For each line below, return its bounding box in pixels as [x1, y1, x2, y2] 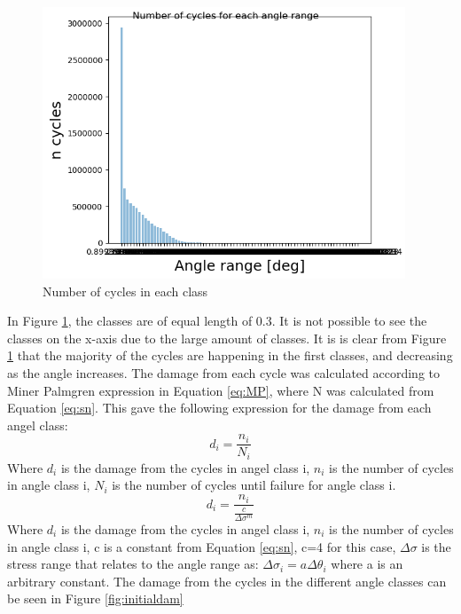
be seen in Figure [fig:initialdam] [7, 589, 184, 608]
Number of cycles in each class [43, 281, 208, 300]
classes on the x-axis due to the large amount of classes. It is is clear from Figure [7, 328, 447, 347]
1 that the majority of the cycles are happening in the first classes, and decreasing [7, 346, 453, 365]
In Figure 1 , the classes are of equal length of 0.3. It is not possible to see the [7, 311, 427, 330]
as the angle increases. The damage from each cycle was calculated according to [7, 363, 440, 382]
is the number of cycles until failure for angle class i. [112, 476, 396, 494]
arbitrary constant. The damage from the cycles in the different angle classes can [7, 571, 447, 590]
